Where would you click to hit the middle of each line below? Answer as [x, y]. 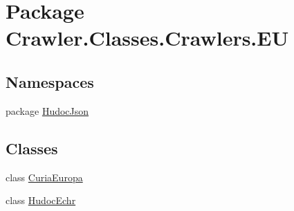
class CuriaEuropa [44, 177]
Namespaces [50, 81]
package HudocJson [47, 110]
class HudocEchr [41, 200]
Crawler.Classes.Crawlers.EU [147, 38]
